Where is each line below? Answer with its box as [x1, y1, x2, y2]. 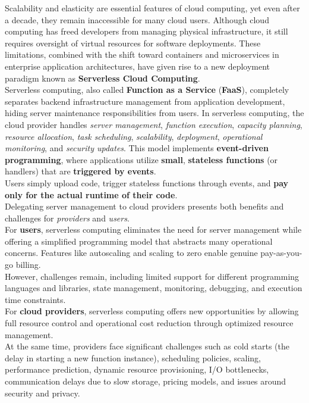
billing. [15, 258, 41, 271]
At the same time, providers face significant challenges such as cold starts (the [5, 340, 289, 352]
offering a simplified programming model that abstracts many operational [5, 235, 273, 247]
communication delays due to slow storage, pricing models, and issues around [5, 375, 286, 387]
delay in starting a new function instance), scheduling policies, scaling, [5, 351, 261, 364]
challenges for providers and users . [5, 211, 130, 224]
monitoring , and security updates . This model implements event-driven [5, 142, 269, 154]
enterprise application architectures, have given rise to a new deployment [5, 60, 270, 72]
